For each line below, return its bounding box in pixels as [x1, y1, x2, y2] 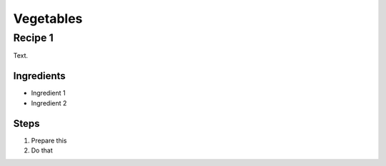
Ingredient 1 [31, 89, 66, 98]
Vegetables [13, 11, 83, 26]
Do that [31, 146, 53, 155]
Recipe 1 [13, 31, 54, 44]
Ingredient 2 [31, 98, 67, 107]
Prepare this [31, 136, 67, 145]
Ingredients [13, 70, 66, 82]
